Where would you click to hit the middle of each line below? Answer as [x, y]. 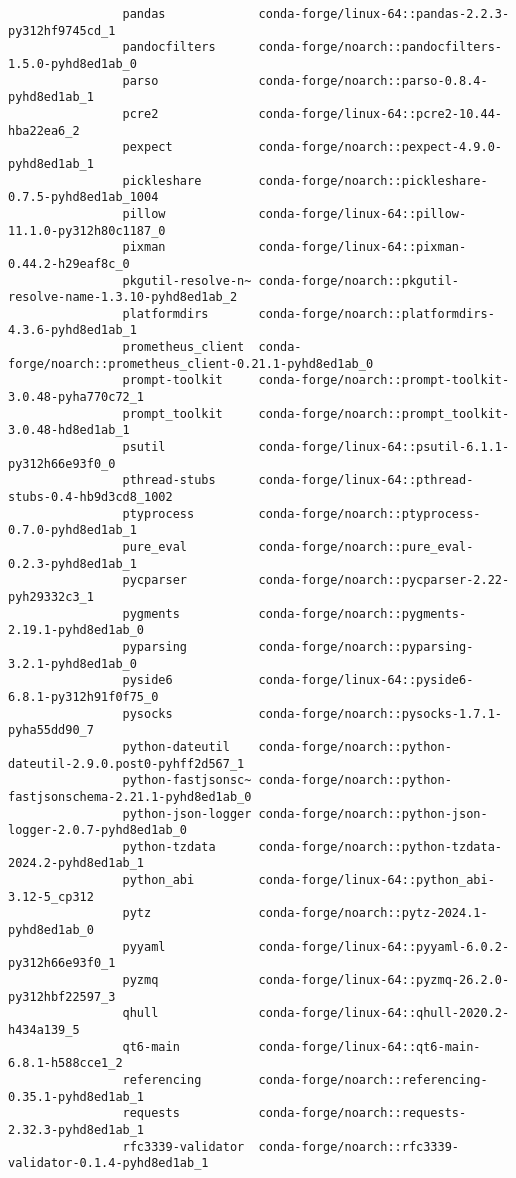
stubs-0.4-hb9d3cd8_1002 [90, 497]
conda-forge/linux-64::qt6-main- [369, 1046]
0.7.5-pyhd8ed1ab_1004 [83, 197]
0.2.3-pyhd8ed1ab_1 [72, 563]
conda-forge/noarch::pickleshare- [373, 180]
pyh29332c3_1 [51, 596]
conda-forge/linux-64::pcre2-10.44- [380, 113]
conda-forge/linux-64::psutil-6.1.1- [384, 447]
